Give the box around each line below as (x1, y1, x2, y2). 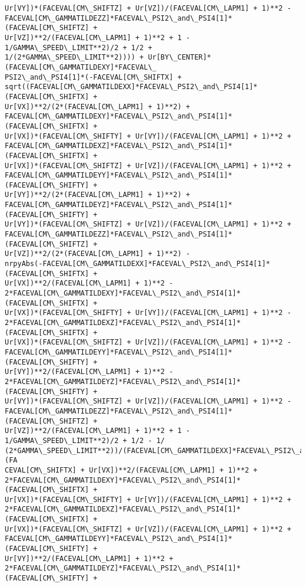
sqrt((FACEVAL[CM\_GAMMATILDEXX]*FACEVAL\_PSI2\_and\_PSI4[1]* (5, 83, 258, 91)
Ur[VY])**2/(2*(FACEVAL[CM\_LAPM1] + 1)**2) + (5, 191, 190, 199)
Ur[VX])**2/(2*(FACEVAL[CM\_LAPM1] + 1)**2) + (5, 102, 190, 111)
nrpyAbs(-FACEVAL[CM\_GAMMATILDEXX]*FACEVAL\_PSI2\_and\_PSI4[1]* (5, 260, 271, 268)
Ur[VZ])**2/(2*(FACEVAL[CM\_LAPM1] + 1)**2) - (5, 250, 190, 258)
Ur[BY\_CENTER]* (148, 53, 211, 62)
